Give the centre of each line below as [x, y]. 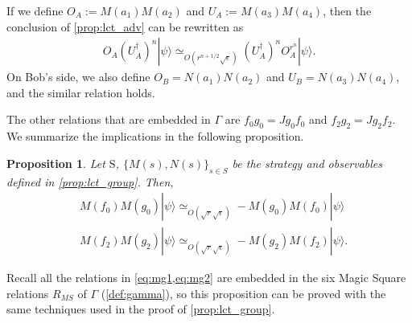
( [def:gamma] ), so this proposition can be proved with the [243, 293]
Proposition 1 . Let [56, 163]
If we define [35, 10]
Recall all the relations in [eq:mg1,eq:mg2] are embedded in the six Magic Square [206, 278]
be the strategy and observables [307, 163]
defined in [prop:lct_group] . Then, [90, 181]
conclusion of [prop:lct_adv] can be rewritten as [125, 26]
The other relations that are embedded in [109, 119]
